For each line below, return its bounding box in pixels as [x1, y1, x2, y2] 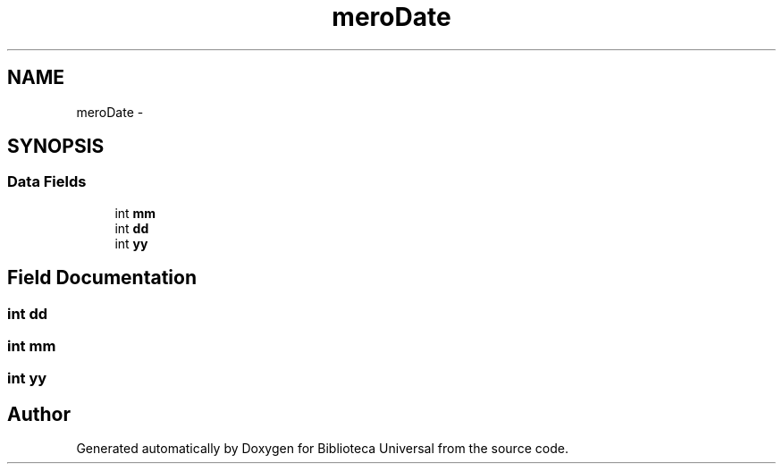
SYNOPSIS [7, 135, 105, 158]
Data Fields [7, 172, 87, 191]
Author [7, 402, 71, 425]
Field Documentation [7, 266, 197, 290]
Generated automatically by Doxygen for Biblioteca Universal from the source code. [76, 441, 568, 457]
